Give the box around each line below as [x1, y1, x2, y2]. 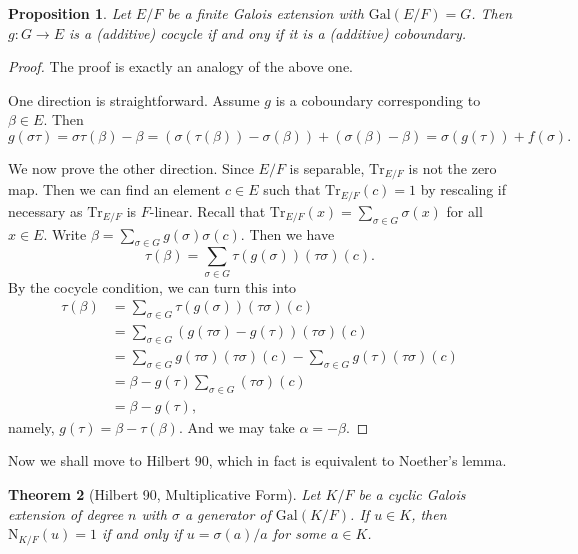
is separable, [289, 157, 365, 178]
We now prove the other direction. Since [8, 157, 254, 178]
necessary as [8, 200, 83, 221]
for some [272, 523, 326, 544]
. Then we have [240, 223, 335, 244]
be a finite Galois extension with [167, 3, 364, 23]
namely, [8, 416, 55, 437]
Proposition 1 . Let [8, 3, 131, 23]
